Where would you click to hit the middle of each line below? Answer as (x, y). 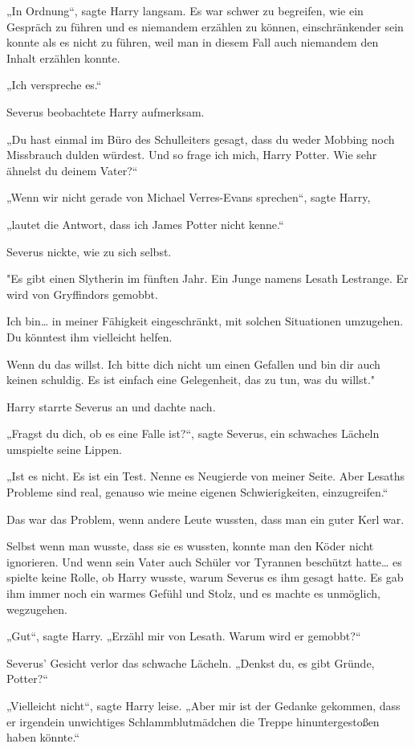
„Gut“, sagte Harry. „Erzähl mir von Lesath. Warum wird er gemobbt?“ (184, 636)
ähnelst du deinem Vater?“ (72, 170)
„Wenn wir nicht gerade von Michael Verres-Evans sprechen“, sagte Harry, (189, 197)
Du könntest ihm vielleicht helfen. (90, 336)
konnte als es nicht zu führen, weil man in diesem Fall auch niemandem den (193, 42)
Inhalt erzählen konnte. (63, 57)
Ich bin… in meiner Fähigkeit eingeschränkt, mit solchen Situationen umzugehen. (205, 321)
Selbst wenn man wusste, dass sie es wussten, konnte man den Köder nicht (190, 546)
